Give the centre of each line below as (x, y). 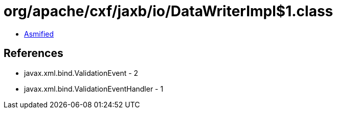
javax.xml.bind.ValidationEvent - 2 (81, 73)
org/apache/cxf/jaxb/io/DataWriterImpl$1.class (168, 11)
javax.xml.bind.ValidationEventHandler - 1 (94, 89)
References (33, 53)
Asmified (39, 34)
